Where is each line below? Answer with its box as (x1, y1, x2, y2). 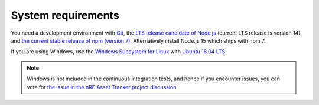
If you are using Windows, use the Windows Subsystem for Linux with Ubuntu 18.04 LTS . (11, 48, 227, 55)
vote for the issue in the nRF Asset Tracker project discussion (27, 83, 177, 90)
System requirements (11, 9, 119, 22)
